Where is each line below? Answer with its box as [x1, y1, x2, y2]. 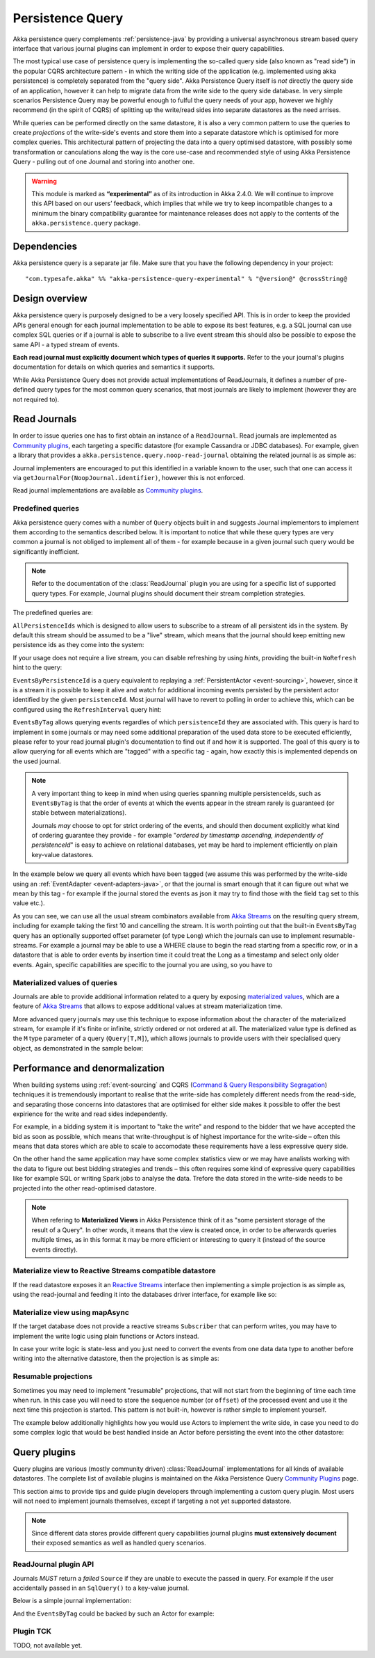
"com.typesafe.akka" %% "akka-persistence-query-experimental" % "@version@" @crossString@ [25, 275, 347, 283]
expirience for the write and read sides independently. [12, 1110, 168, 1118]
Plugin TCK [12, 1627, 52, 1636]
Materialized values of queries [12, 978, 118, 987]
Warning [31, 177, 57, 185]
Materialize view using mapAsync [12, 1307, 130, 1317]
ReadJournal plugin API [12, 1559, 94, 1569]
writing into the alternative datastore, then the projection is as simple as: [12, 1354, 219, 1363]
